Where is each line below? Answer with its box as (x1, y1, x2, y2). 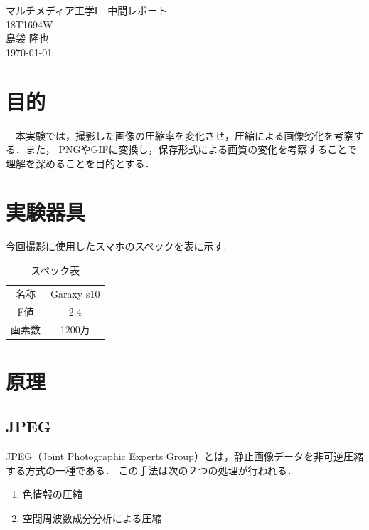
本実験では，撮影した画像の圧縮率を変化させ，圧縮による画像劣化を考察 (15, 128, 354, 142)
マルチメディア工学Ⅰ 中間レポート (6, 3, 168, 17)
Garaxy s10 (50, 286, 100, 301)
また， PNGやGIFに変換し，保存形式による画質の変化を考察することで (25, 142, 357, 157)
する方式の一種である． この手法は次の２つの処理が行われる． (6, 462, 297, 477)
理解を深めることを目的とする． (6, 155, 155, 170)
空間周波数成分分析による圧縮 (22, 510, 162, 525)
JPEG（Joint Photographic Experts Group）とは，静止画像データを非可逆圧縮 (6, 449, 363, 464)
